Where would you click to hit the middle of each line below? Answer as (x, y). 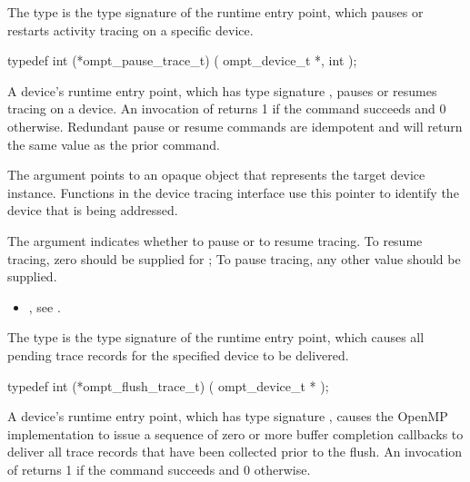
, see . (45, 306)
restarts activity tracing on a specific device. (130, 30)
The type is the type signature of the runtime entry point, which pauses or (215, 12)
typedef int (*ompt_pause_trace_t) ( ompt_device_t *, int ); (182, 60)
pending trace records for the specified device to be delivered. (178, 354)
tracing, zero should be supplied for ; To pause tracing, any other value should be (234, 258)
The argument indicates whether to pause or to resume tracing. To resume (215, 240)
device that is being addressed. (93, 210)
